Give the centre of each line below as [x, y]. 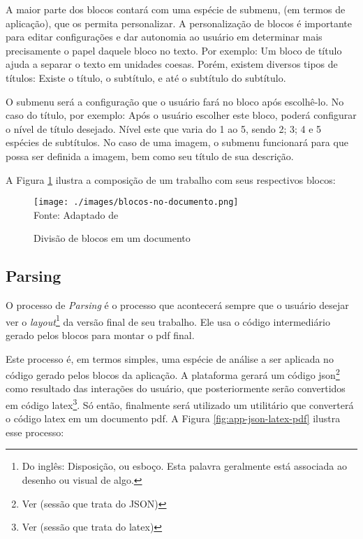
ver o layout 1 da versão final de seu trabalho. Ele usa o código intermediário [168, 320]
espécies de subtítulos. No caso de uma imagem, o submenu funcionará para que [177, 142]
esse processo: [35, 432]
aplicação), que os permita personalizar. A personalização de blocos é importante [179, 23]
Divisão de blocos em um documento [112, 238]
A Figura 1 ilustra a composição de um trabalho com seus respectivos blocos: [171, 179]
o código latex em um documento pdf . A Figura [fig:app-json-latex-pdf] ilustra [173, 418]
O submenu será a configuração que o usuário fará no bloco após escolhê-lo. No [175, 101]
